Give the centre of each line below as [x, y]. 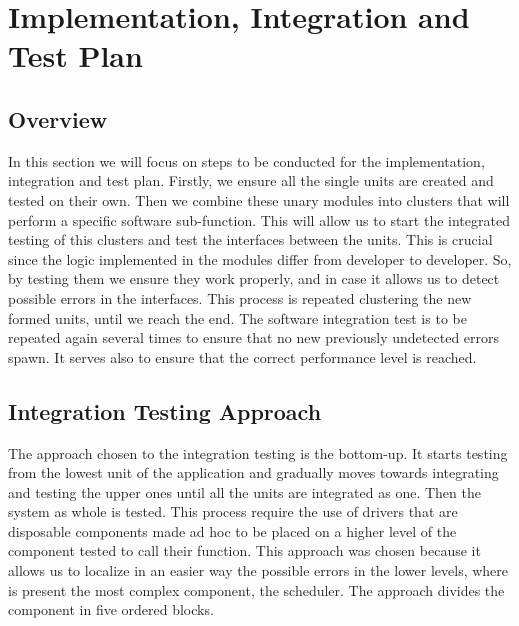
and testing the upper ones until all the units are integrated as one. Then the [244, 491]
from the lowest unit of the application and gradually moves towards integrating [253, 472]
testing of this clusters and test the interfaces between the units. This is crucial [250, 239]
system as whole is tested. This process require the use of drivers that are [233, 511]
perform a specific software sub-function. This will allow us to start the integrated [259, 219]
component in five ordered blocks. [111, 609]
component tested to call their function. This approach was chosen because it [244, 550]
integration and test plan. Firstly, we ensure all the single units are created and [251, 180]
